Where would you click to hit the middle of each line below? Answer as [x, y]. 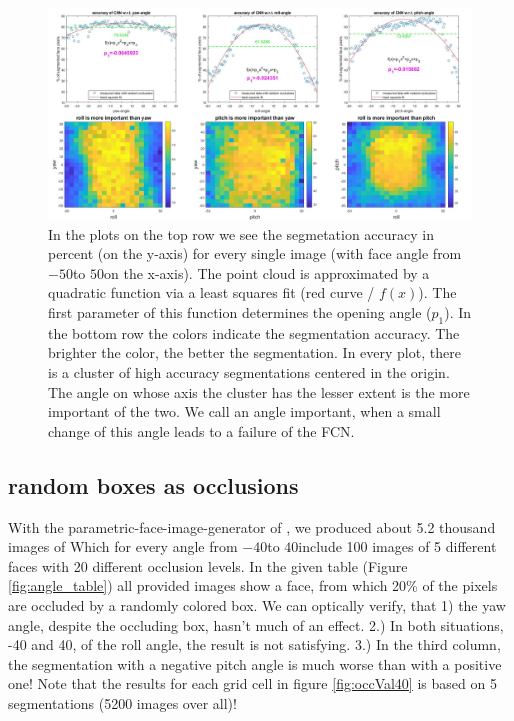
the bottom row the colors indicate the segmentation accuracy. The [254, 332]
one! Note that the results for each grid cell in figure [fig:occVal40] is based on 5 [252, 683]
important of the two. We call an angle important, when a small [244, 411]
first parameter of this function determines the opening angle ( [240, 311]
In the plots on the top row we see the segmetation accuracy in [241, 233]
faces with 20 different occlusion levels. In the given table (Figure [208, 565]
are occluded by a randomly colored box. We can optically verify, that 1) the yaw [257, 604]
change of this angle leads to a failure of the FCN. [201, 430]
